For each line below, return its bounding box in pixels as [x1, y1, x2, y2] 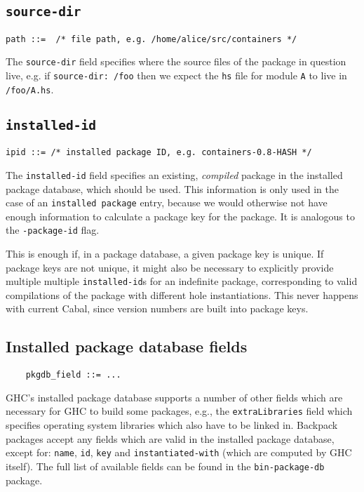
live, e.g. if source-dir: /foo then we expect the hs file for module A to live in [6, 68, 347, 83]
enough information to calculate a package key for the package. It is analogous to [6, 208, 355, 223]
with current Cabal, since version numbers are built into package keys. [6, 301, 309, 316]
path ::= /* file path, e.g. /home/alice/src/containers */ [6, 34, 297, 44]
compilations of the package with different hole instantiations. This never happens [6, 287, 358, 302]
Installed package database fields [6, 335, 248, 357]
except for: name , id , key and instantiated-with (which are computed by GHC [6, 445, 352, 460]
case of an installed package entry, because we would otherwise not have [6, 195, 328, 210]
